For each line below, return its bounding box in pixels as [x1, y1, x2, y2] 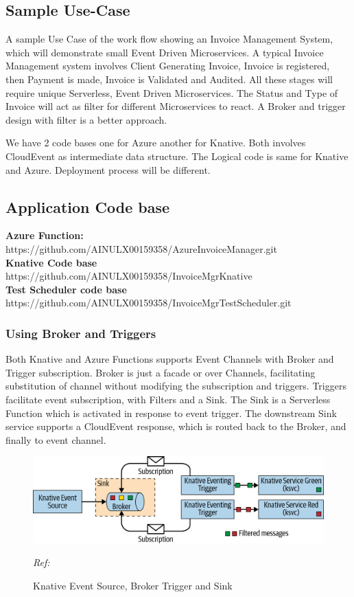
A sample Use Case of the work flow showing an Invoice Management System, [5, 32, 333, 46]
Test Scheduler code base [5, 282, 127, 296]
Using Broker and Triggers [5, 324, 156, 341]
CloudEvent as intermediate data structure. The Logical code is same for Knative [5, 148, 349, 163]
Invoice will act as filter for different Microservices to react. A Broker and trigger [5, 99, 346, 113]
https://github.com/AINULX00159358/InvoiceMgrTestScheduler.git [5, 295, 292, 310]
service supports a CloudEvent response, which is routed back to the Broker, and [5, 419, 346, 433]
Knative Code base [5, 255, 97, 269]
